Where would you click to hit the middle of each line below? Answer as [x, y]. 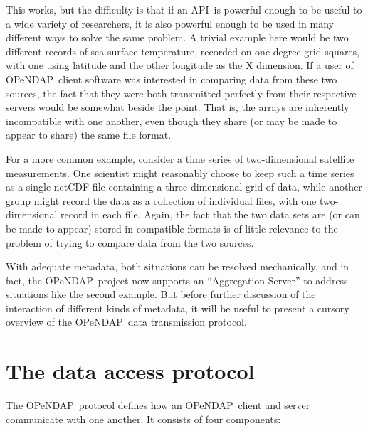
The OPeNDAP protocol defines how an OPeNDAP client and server [158, 405]
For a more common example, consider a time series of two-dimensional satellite [180, 158]
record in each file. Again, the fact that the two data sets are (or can [210, 214]
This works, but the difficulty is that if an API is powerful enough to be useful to [184, 9]
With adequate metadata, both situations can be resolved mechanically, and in [178, 266]
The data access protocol [130, 371]
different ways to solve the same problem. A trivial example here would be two [177, 37]
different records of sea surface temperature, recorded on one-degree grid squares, [183, 51]
